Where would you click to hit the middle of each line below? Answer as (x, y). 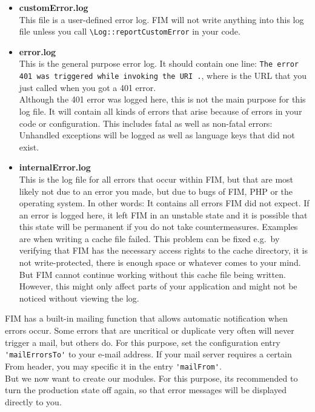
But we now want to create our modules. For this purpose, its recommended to (151, 378)
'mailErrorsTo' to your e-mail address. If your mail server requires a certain (148, 354)
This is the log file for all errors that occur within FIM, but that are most (156, 179)
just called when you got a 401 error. (88, 87)
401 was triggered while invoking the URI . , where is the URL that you (163, 76)
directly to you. (33, 401)
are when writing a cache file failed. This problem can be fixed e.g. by (149, 238)
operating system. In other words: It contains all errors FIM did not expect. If (164, 203)
